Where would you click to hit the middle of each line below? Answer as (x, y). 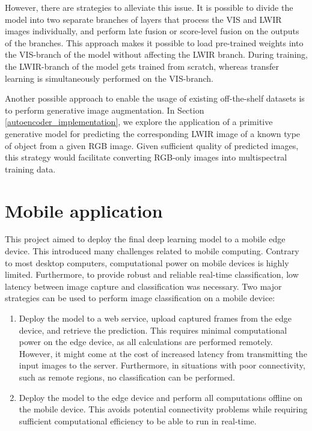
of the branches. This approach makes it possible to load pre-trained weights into (154, 42)
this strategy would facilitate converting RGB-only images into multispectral (146, 157)
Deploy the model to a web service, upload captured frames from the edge (155, 318)
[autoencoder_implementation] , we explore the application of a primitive (139, 122)
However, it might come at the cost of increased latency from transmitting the (163, 353)
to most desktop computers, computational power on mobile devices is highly (147, 262)
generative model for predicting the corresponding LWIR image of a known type (153, 133)
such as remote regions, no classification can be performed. (127, 377)
